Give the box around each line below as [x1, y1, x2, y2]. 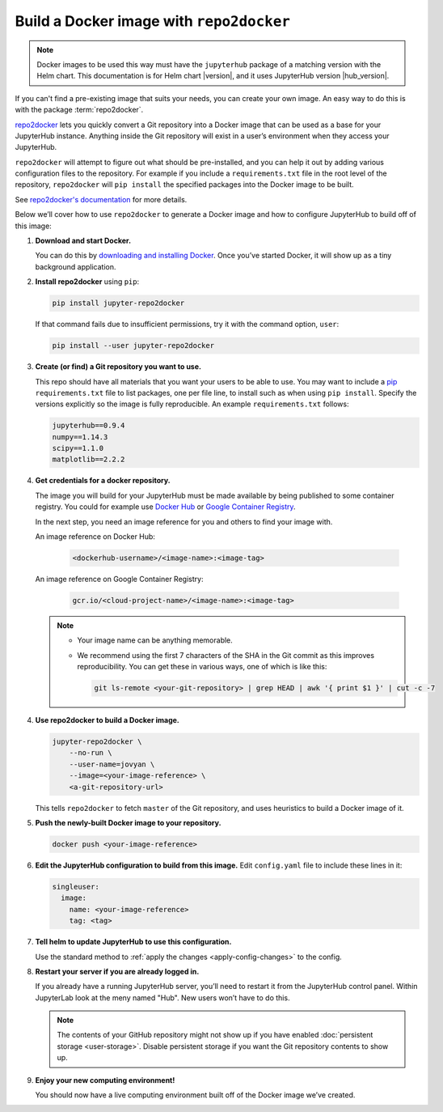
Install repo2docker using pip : [35, 277, 140, 286]
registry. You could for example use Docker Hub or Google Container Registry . [35, 502, 296, 511]
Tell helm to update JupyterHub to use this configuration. [35, 937, 232, 947]
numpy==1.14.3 [52, 432, 108, 441]
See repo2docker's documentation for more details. [15, 194, 188, 204]
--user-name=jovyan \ [69, 759, 155, 769]
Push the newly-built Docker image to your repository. [35, 818, 221, 827]
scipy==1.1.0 [52, 444, 104, 453]
